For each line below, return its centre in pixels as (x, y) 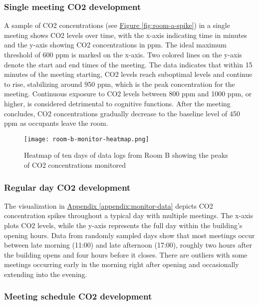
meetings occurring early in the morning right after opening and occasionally (122, 264)
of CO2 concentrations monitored (75, 165)
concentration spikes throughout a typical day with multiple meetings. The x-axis (129, 215)
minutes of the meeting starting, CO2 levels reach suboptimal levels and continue (128, 74)
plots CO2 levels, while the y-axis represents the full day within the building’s (123, 225)
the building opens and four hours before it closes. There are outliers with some (126, 254)
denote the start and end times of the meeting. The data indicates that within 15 (128, 64)
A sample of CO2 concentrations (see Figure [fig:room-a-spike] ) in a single (117, 25)
